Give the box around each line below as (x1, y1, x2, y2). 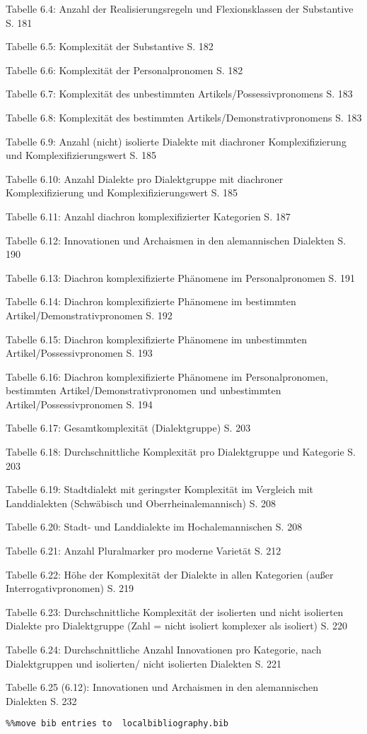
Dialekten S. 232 (6, 693, 77, 708)
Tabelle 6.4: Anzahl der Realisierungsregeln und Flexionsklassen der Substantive (6, 1, 354, 16)
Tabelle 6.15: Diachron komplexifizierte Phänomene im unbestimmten (6, 331, 307, 346)
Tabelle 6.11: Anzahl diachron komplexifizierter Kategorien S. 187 (6, 208, 291, 223)
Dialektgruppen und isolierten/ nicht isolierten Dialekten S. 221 (6, 656, 281, 670)
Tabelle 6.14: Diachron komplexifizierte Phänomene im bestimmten (6, 294, 296, 309)
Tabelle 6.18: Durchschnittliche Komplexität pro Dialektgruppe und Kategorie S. (6, 444, 356, 459)
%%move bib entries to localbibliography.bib (6, 718, 228, 729)
